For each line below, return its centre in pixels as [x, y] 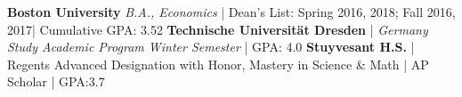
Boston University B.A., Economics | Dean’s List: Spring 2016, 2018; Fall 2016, [231, 12]
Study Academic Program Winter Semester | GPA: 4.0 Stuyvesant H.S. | [211, 47]
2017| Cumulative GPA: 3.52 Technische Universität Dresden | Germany [218, 29]
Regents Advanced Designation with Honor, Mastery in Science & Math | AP [218, 64]
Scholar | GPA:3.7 [56, 81]
